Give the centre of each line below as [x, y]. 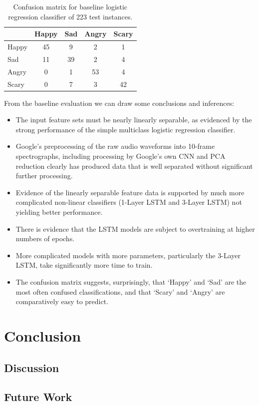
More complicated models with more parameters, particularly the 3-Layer [128, 255]
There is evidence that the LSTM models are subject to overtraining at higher [135, 228]
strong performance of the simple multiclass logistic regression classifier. [126, 129]
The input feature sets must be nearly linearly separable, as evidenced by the [134, 120]
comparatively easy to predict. [62, 301]
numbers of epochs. [45, 238]
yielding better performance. [59, 212]
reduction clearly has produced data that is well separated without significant [134, 166]
